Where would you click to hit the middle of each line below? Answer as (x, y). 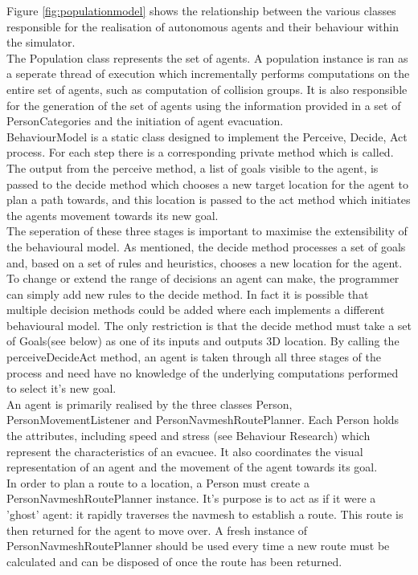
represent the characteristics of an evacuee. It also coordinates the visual (185, 451)
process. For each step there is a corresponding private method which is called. (200, 152)
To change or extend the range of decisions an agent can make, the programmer (203, 278)
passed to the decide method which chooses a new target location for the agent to (208, 184)
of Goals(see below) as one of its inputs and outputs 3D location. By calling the (203, 341)
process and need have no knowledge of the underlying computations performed (203, 372)
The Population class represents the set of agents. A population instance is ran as (207, 57)
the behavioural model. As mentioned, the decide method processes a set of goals (206, 246)
